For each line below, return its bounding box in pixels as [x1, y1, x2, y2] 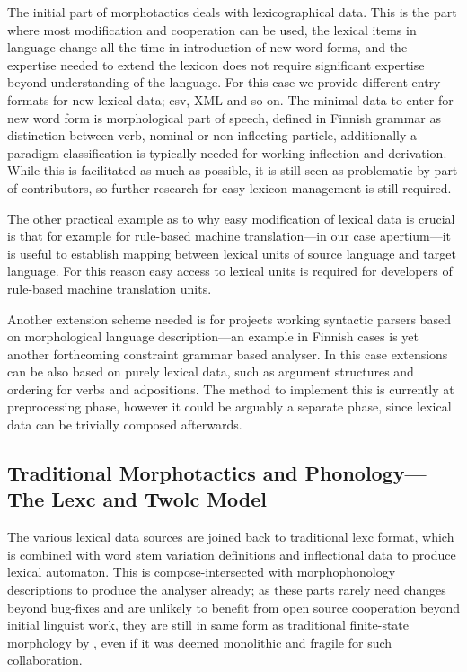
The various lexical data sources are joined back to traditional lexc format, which [7, 527, 454, 546]
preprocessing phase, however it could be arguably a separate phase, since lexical [7, 397, 452, 416]
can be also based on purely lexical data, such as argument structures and [7, 362, 414, 381]
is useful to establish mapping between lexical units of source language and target [7, 243, 456, 262]
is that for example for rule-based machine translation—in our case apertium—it [7, 226, 452, 245]
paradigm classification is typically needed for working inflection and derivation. [7, 143, 447, 162]
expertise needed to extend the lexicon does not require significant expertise [7, 55, 425, 74]
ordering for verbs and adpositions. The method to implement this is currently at [7, 379, 454, 398]
